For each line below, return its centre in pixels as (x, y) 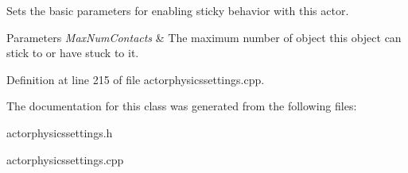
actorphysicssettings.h (60, 132)
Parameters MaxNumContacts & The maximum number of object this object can (204, 37)
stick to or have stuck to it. (73, 53)
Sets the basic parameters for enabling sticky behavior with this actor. (178, 10)
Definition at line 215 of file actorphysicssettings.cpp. (136, 79)
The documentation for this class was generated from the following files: (182, 106)
